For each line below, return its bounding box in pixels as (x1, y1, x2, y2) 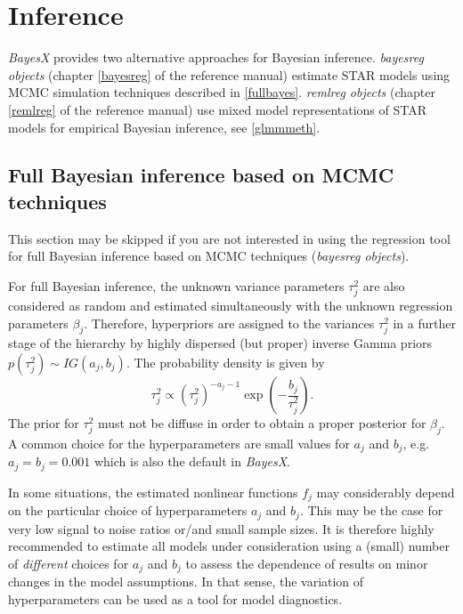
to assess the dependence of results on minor (185, 553, 428, 572)
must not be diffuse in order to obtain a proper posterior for (98, 414, 426, 432)
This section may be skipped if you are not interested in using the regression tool (8, 229, 451, 247)
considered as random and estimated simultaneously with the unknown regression (8, 296, 453, 315)
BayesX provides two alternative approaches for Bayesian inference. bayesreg (8, 48, 424, 67)
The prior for (8, 414, 79, 432)
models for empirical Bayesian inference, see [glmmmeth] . (8, 117, 321, 136)
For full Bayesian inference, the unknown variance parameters (8, 276, 345, 295)
